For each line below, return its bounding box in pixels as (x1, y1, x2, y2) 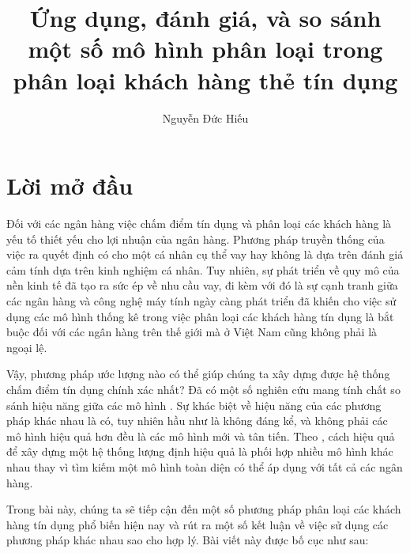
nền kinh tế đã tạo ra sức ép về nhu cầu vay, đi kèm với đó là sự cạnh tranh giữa (6, 277, 398, 294)
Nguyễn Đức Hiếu (162, 109, 249, 126)
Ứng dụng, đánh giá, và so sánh (29, 2, 382, 34)
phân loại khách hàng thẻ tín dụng (13, 63, 398, 96)
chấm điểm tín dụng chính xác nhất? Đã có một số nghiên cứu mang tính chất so (6, 381, 401, 397)
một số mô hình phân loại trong (28, 32, 383, 65)
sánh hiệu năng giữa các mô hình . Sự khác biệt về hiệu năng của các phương (6, 396, 382, 413)
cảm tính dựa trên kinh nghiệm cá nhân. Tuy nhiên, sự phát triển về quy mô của (6, 261, 400, 278)
